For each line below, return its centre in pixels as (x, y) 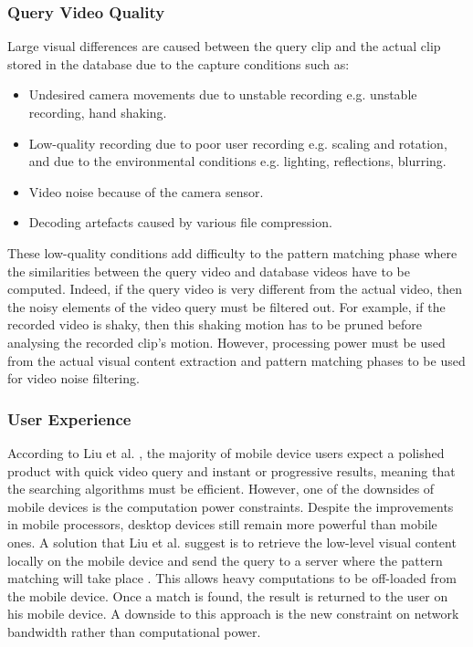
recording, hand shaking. (98, 112)
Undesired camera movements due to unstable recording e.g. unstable (223, 94)
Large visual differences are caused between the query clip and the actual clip (224, 46)
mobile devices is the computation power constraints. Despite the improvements (231, 506)
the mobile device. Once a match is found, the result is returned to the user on (228, 595)
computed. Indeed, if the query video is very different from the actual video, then (235, 289)
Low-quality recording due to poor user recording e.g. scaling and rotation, (238, 143)
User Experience (69, 418)
